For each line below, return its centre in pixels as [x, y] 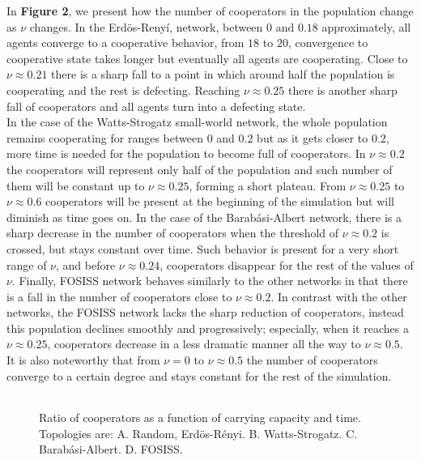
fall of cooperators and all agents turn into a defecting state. [156, 106]
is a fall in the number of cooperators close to [119, 296]
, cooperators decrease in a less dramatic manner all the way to [204, 344]
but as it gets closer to [313, 137]
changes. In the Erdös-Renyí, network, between [146, 26]
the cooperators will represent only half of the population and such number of [200, 169]
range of [27, 264]
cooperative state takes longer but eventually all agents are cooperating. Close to [207, 58]
